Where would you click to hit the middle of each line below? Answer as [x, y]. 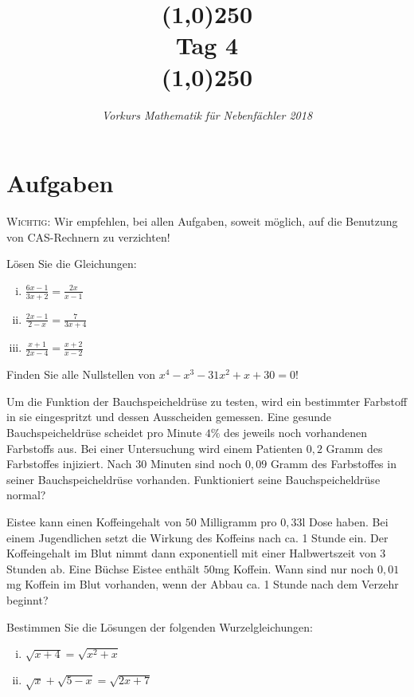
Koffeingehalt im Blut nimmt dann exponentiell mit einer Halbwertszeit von [191, 553]
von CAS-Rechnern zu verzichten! [88, 236]
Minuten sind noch [196, 464]
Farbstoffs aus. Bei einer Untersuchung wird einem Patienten [155, 448]
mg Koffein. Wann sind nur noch [294, 568]
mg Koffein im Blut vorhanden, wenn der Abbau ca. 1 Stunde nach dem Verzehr [203, 584]
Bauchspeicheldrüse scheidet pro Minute [104, 433]
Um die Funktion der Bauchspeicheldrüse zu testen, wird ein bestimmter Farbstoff [207, 401]
